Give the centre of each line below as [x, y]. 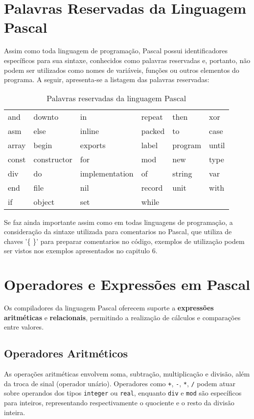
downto [46, 116]
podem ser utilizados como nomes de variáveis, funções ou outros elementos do [122, 70]
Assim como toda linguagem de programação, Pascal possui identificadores [116, 51]
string [182, 173]
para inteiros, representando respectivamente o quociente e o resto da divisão [119, 403]
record [152, 187]
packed [153, 131]
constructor [53, 159]
